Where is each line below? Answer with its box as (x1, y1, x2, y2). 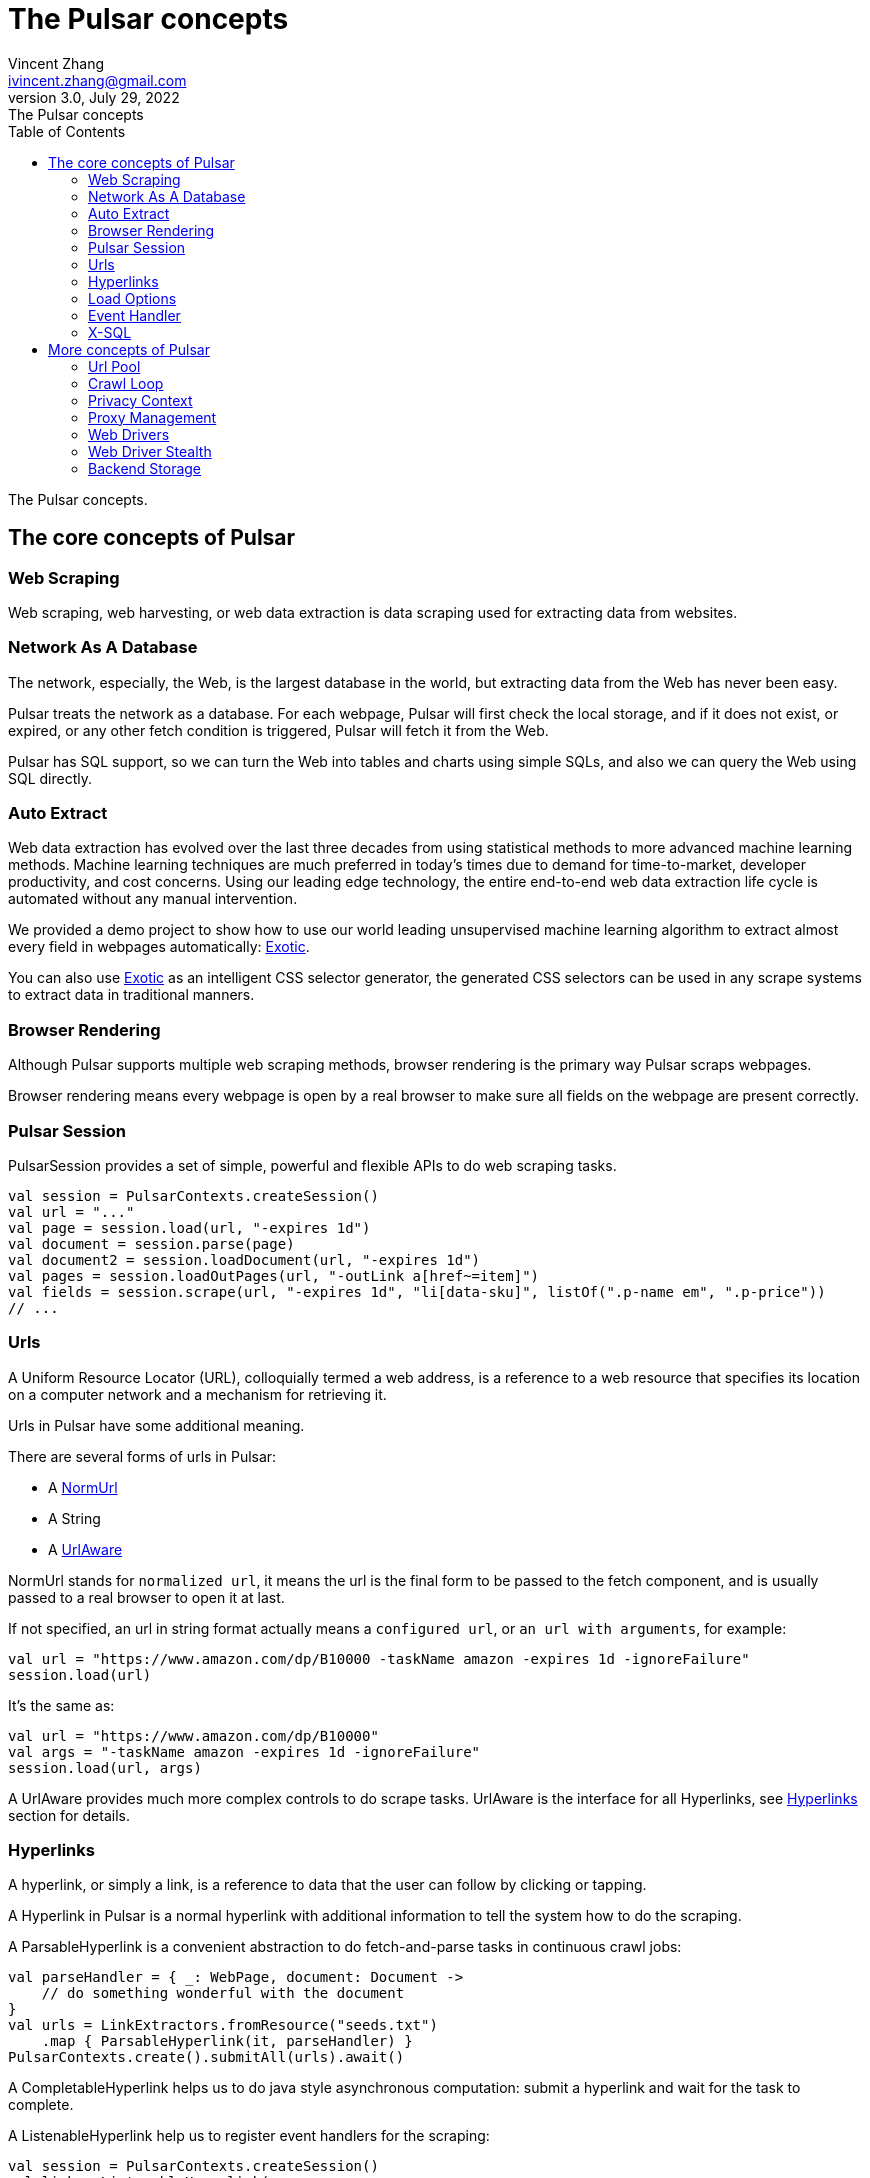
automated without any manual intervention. (8, 890, 298, 908)
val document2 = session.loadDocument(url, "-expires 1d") (8, 1251, 481, 1268)
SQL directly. (8, 769, 93, 787)
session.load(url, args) (8, 1759, 202, 1776)
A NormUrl (48, 1478, 118, 1496)
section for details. (8, 1806, 130, 1824)
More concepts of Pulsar (48, 340, 210, 358)
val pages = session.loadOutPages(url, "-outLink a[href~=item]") (8, 1267, 540, 1284)
